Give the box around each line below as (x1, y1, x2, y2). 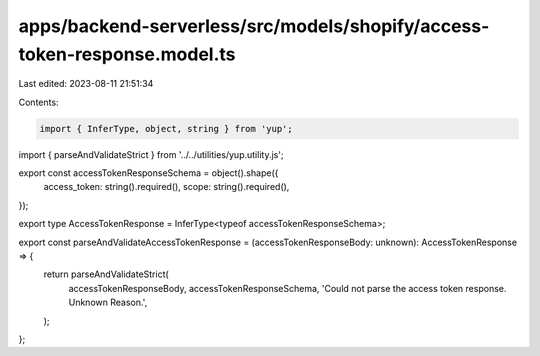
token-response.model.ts (18, 43, 236, 65)
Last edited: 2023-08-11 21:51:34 (18, 78, 154, 90)
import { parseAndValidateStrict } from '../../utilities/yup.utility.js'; (18, 148, 284, 160)
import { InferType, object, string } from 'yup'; (39, 123, 294, 134)
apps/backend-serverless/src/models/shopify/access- (18, 15, 490, 37)
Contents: (18, 96, 59, 108)
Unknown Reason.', (68, 296, 148, 309)
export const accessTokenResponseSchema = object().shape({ (18, 167, 279, 179)
